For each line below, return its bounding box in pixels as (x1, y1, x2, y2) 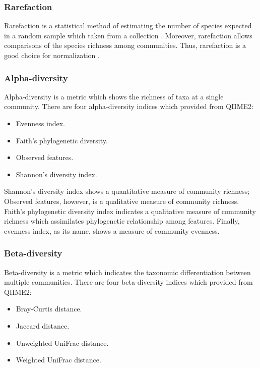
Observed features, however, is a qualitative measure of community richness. (4, 195, 239, 206)
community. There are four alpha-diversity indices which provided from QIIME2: (4, 101, 253, 112)
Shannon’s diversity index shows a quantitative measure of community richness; (4, 186, 250, 196)
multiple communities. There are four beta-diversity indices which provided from (4, 277, 253, 287)
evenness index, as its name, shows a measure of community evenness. (4, 225, 220, 236)
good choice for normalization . (4, 50, 100, 60)
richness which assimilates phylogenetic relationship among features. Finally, (4, 216, 240, 226)
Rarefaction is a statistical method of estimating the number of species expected (4, 20, 252, 31)
